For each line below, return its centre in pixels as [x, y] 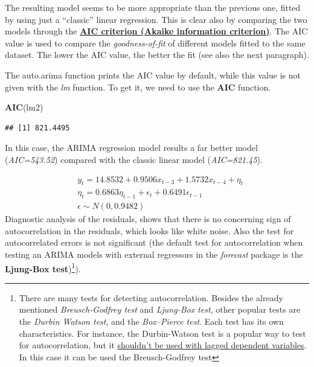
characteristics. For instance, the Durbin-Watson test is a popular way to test [162, 333]
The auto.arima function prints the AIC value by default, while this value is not [153, 75]
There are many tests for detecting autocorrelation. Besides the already [151, 297]
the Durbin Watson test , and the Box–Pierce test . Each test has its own [151, 321]
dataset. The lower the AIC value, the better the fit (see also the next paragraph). [157, 55]
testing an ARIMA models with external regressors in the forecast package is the [154, 254]
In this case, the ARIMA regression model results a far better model [131, 148]
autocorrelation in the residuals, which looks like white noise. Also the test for [149, 230]
